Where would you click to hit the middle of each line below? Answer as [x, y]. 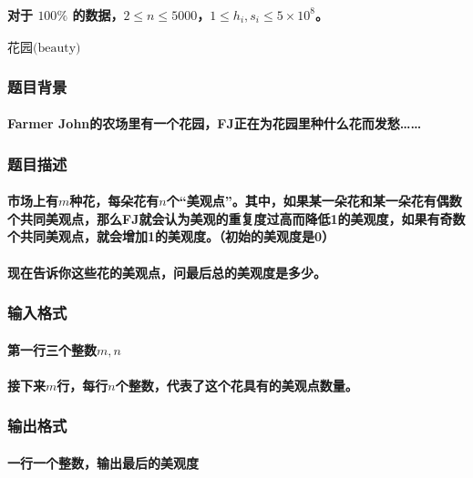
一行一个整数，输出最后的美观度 [103, 462]
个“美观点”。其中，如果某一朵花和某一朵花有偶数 [314, 201]
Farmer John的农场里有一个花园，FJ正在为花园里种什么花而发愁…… [215, 123]
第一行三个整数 [52, 349]
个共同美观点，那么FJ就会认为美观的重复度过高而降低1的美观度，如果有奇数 [236, 218]
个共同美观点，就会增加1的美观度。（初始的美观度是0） [171, 236]
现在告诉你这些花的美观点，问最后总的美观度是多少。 [167, 272]
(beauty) [57, 48]
